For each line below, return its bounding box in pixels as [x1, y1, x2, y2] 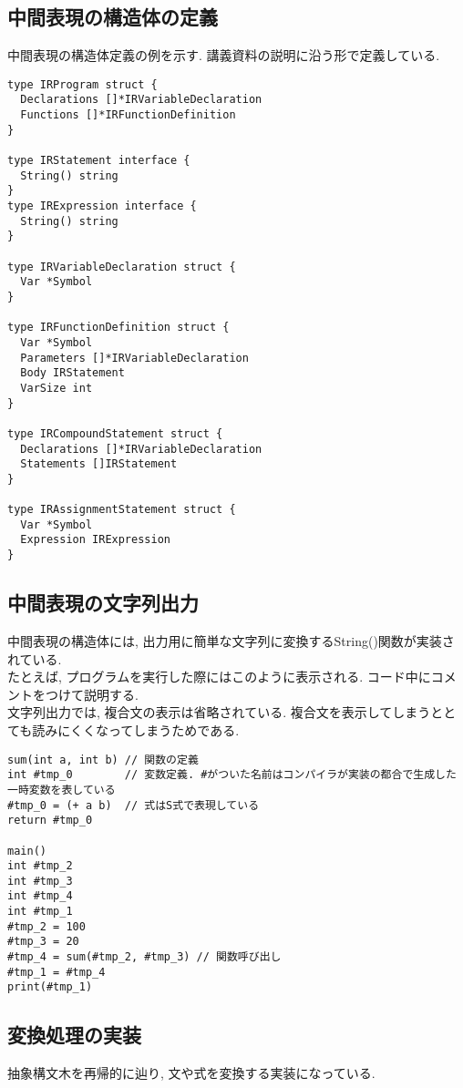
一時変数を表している [7, 783, 116, 796]
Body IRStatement [20, 366, 125, 380]
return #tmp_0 [7, 814, 93, 827]
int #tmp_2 [7, 859, 73, 873]
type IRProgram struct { [7, 77, 158, 91]
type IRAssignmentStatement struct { [7, 503, 236, 517]
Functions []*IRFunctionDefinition [20, 108, 236, 122]
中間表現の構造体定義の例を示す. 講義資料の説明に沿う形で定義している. [7, 46, 440, 65]
